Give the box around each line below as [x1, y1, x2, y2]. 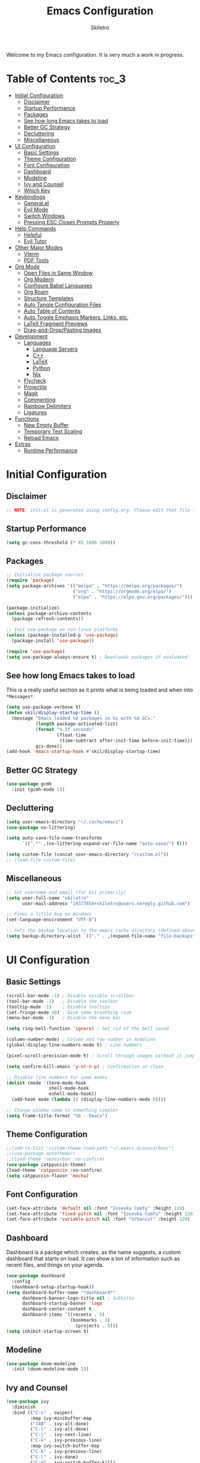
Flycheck [23, 377, 46, 384]
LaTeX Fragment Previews [23, 320, 88, 327]
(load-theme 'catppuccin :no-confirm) [6, 1168, 102, 1174]
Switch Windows [23, 212, 65, 219]
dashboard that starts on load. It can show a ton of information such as [6, 1255, 180, 1263]
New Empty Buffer [23, 421, 69, 428]
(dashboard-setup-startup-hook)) [11, 1284, 95, 1290]
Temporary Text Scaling [23, 428, 83, 435]
